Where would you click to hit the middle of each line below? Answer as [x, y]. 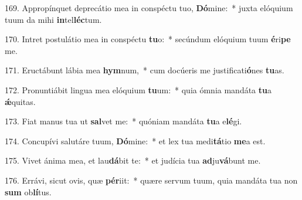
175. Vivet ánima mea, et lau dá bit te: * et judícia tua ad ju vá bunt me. [133, 160]
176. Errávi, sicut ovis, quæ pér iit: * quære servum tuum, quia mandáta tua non [151, 180]
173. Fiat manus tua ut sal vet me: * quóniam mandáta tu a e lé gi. [123, 121]
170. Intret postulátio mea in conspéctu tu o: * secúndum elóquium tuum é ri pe [148, 39]
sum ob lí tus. [28, 191]
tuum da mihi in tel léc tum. [53, 19]
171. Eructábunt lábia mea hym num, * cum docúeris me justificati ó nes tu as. [145, 70]
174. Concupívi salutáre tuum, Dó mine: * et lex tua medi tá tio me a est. [135, 140]
